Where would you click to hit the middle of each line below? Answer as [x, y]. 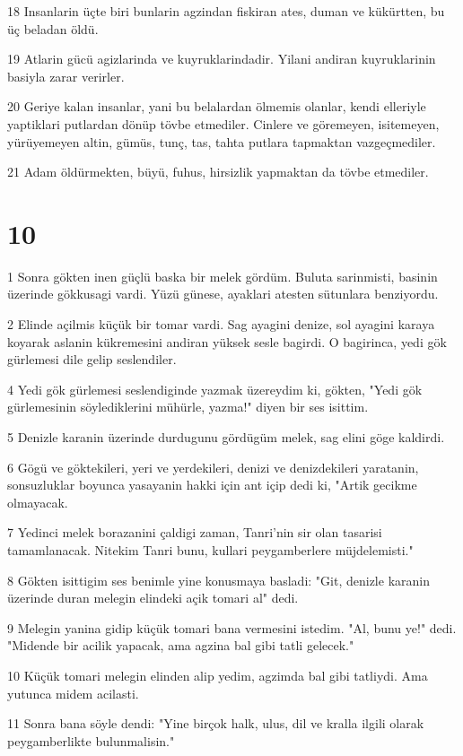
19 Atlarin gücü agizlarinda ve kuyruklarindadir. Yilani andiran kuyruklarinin [222, 59]
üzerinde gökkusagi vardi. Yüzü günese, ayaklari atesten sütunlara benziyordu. [223, 294]
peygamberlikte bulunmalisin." [91, 740]
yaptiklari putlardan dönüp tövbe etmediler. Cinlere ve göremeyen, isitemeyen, [223, 123]
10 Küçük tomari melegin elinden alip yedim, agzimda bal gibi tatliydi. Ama [218, 675]
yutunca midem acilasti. [73, 693]
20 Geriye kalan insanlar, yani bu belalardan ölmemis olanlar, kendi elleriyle [217, 106]
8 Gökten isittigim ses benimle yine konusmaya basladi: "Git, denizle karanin [218, 580]
